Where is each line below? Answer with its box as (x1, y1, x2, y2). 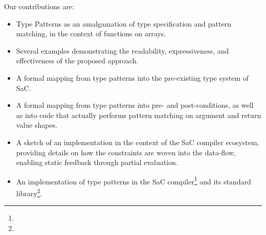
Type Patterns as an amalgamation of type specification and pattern (16, 18, 231, 29)
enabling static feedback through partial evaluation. (16, 157, 178, 168)
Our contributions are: (4, 1, 74, 11)
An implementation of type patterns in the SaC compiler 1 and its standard (16, 174, 251, 186)
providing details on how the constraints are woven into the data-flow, (16, 147, 236, 157)
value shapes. (16, 120, 58, 130)
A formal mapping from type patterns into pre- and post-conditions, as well (16, 100, 254, 110)
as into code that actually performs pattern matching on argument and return (16, 109, 261, 120)
